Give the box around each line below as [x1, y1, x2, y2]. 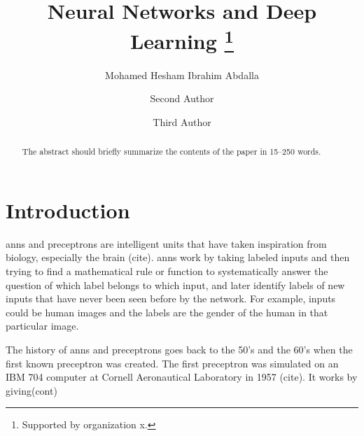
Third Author [153, 114, 211, 129]
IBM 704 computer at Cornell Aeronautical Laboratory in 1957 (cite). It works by [6, 370, 358, 384]
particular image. [6, 318, 79, 333]
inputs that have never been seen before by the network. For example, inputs [6, 291, 336, 306]
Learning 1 [129, 24, 234, 55]
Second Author [150, 91, 214, 106]
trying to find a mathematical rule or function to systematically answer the [6, 264, 328, 278]
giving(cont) [6, 383, 57, 398]
